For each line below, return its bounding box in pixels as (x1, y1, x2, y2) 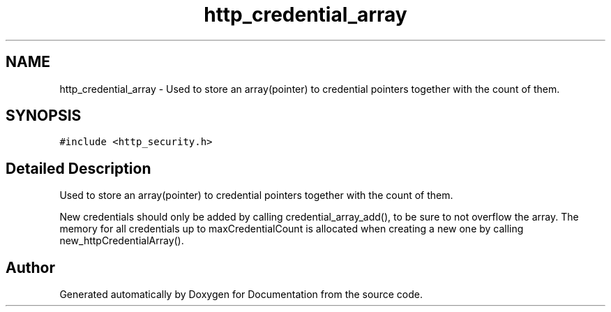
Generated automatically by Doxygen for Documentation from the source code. (59, 288, 423, 301)
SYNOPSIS (6, 107, 82, 125)
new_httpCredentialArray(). (59, 235, 184, 247)
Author (6, 258, 55, 276)
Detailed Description (6, 159, 151, 177)
